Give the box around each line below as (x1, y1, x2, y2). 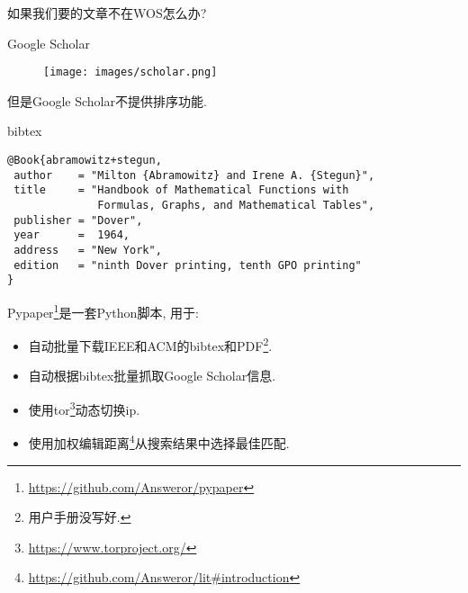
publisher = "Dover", (13, 213, 143, 227)
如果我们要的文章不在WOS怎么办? (7, 4, 207, 22)
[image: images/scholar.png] (43, 66, 218, 79)
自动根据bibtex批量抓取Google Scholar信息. (28, 366, 276, 385)
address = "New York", (13, 243, 162, 256)
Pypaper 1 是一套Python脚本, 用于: (7, 300, 199, 321)
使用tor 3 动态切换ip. (28, 398, 140, 418)
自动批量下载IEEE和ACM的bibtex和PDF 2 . (28, 334, 273, 355)
